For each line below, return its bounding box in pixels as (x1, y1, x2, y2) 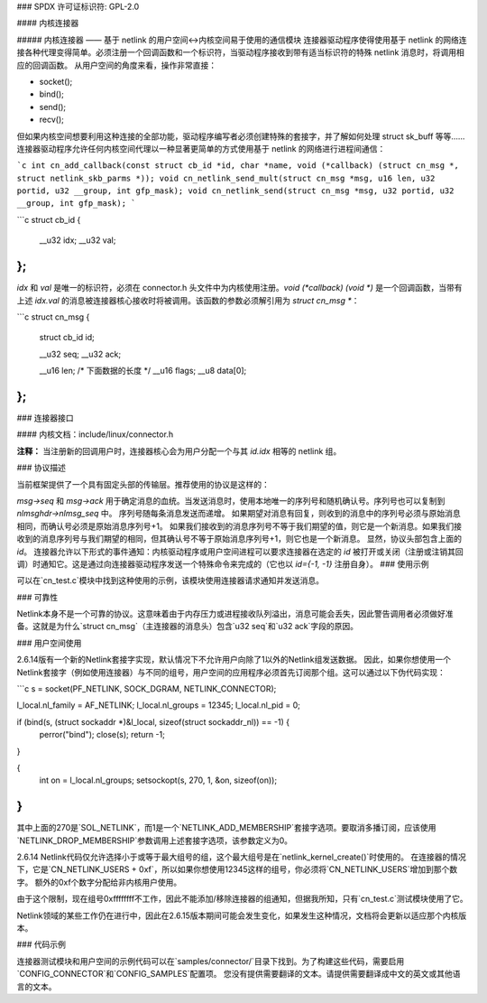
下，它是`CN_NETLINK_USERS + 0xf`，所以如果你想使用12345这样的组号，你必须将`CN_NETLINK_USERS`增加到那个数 (16, 864, 458, 875)
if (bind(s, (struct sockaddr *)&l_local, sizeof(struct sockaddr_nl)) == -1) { (16, 716, 290, 727)
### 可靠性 (16, 591, 59, 602)
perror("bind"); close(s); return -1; (39, 729, 166, 740)
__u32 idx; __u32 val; (39, 235, 116, 246)
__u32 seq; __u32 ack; (39, 348, 122, 359)
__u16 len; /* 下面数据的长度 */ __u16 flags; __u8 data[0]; (39, 366, 247, 376)
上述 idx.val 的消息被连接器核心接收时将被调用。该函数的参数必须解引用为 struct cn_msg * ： (16, 294, 360, 306)
